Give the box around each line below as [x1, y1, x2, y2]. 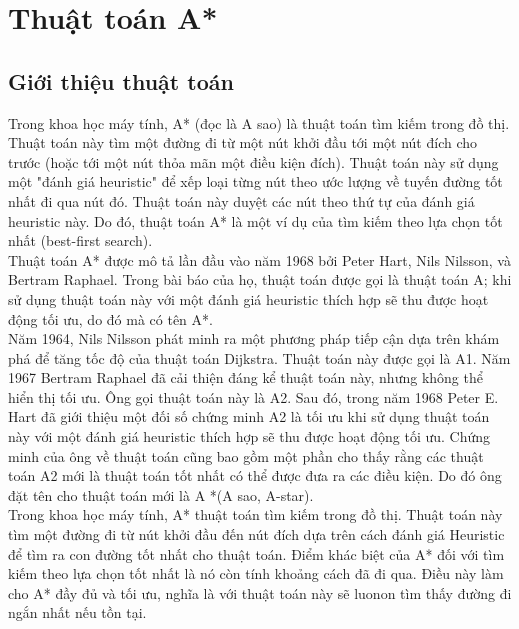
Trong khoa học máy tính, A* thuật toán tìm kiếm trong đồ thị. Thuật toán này [8, 504, 503, 525]
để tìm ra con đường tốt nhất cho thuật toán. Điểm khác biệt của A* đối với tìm [8, 543, 505, 564]
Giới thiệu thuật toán [8, 65, 234, 96]
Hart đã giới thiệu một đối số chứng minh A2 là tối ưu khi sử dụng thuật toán [8, 406, 490, 427]
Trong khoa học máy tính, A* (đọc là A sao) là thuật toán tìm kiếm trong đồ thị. [8, 112, 510, 133]
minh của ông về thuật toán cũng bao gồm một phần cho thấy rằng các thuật [8, 445, 484, 466]
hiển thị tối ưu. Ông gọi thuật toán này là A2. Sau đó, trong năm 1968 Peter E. [8, 386, 499, 407]
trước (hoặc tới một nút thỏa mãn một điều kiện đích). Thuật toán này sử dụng [8, 151, 499, 172]
